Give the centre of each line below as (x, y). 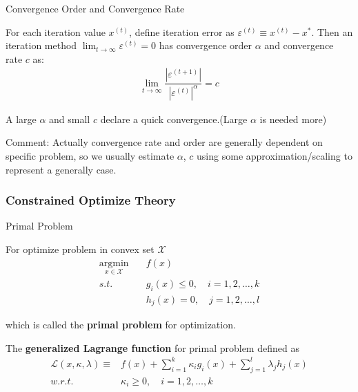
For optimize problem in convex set (80, 249)
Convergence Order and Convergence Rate (95, 8)
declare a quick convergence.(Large (174, 119)
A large (21, 119)
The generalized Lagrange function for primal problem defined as (152, 347)
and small (70, 119)
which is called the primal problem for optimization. (121, 325)
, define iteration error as (182, 31)
